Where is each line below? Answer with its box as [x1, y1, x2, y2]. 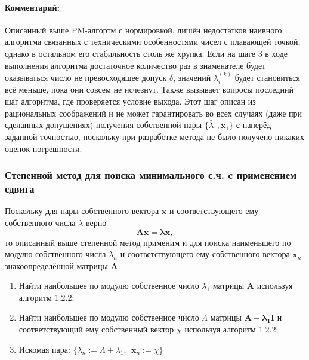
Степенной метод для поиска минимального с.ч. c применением [5, 167, 297, 182]
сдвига [5, 181, 35, 196]
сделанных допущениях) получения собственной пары [5, 118, 202, 131]
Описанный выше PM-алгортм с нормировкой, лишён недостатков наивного [5, 23, 282, 36]
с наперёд [236, 118, 271, 131]
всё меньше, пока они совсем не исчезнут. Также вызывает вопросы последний [5, 83, 293, 96]
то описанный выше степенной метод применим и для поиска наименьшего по [5, 236, 291, 248]
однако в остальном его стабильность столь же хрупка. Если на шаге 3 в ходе [5, 47, 288, 59]
